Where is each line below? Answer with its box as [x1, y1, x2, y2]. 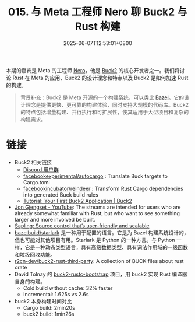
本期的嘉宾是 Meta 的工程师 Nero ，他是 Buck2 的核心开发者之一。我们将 [6, 66, 180, 73]
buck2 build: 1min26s [23, 310, 75, 317]
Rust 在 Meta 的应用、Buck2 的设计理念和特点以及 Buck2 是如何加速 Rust [12, 74, 189, 81]
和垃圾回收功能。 [14, 251, 56, 258]
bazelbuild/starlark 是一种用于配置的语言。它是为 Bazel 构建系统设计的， [14, 229, 189, 236]
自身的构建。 [14, 278, 45, 285]
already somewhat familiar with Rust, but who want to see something [14, 209, 180, 216]
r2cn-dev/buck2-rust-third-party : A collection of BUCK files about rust [14, 257, 184, 264]
